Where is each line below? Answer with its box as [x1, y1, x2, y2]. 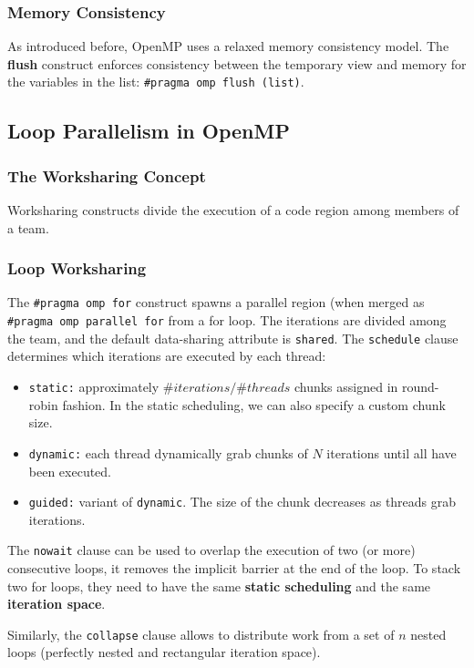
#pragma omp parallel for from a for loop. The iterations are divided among [7, 311, 447, 330]
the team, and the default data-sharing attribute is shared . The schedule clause [7, 328, 459, 347]
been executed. [28, 461, 112, 480]
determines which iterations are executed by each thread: [7, 346, 326, 365]
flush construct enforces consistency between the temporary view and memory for [7, 54, 467, 73]
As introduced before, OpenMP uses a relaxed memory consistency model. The [7, 36, 449, 56]
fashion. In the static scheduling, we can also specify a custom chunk [62, 395, 446, 414]
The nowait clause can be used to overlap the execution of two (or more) [7, 540, 416, 560]
